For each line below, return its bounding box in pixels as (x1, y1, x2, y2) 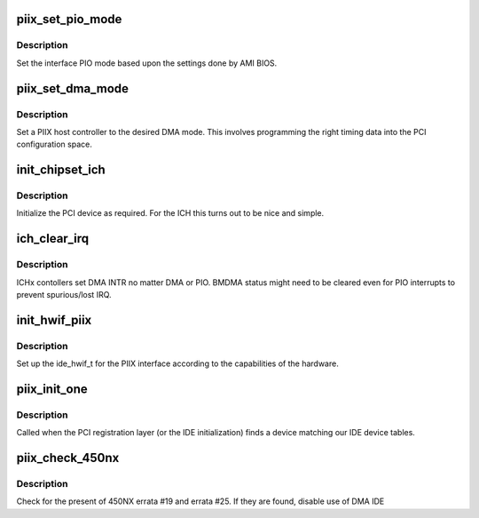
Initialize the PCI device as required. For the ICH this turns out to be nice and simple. (16, 208, 325, 219)
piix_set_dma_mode (16, 81, 129, 96)
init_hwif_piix (16, 312, 92, 328)
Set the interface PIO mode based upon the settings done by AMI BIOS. (16, 58, 278, 68)
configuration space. (16, 139, 92, 150)
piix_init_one (16, 381, 88, 396)
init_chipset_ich (16, 163, 106, 178)
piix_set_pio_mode (16, 12, 122, 27)
